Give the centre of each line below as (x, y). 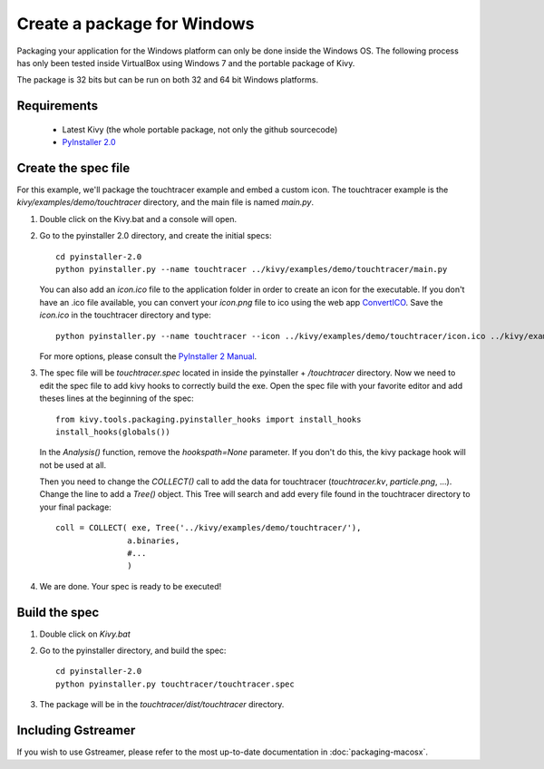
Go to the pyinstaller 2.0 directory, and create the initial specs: (155, 236)
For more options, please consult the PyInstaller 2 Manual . (148, 356)
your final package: (76, 507)
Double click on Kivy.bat (85, 634)
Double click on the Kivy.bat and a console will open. (138, 219)
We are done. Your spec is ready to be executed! (131, 586)
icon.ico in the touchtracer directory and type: (126, 315)
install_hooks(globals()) (113, 432)
